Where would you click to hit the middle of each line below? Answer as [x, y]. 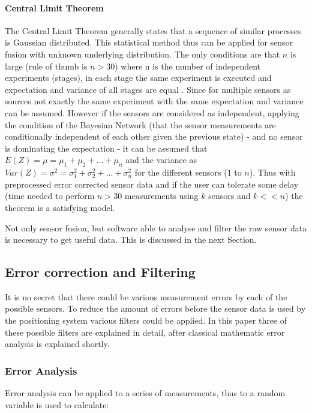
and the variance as [161, 160]
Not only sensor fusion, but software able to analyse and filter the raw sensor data [156, 227]
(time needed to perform [50, 196]
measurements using [161, 196]
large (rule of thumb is [46, 66]
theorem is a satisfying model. [60, 207]
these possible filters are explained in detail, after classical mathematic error [145, 332]
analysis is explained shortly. [57, 344]
